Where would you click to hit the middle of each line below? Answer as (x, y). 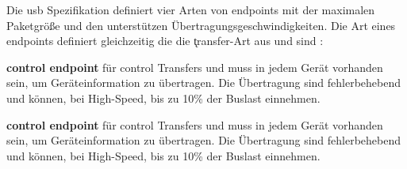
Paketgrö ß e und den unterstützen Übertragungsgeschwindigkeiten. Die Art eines (201, 25)
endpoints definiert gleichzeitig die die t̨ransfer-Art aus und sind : (165, 41)
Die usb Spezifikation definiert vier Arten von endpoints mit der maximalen (191, 9)
